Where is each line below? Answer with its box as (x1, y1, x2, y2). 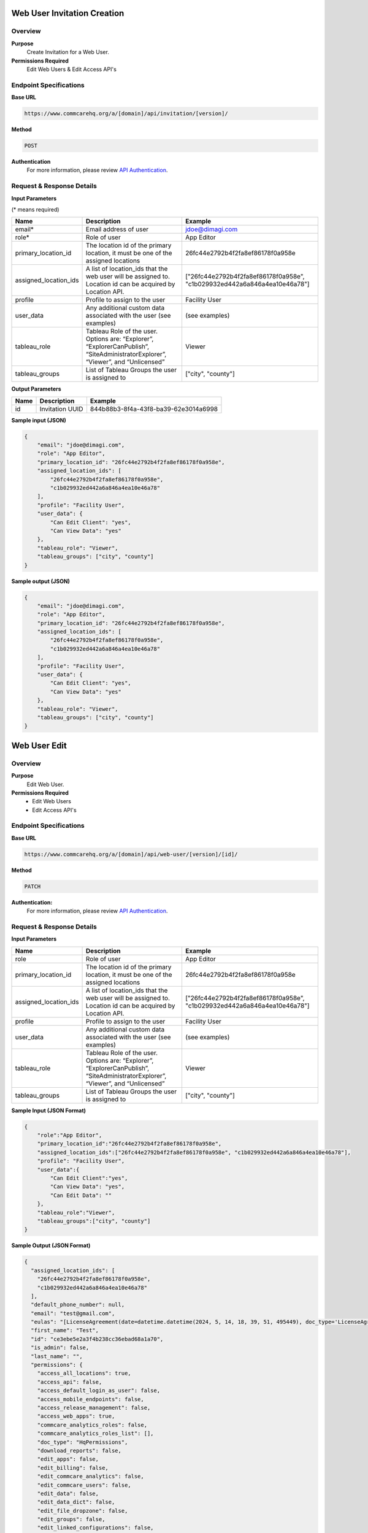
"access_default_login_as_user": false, (37, 1387, 161, 1394)
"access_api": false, (37, 1378, 102, 1385)
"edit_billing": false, (37, 1464, 109, 1471)
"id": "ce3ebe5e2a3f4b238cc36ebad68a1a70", (31, 1336, 164, 1342)
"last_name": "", (31, 1353, 83, 1359)
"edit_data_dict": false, (37, 1499, 115, 1505)
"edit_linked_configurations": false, (37, 1524, 154, 1531)
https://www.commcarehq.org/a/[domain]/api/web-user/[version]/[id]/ (24, 851, 238, 858)
